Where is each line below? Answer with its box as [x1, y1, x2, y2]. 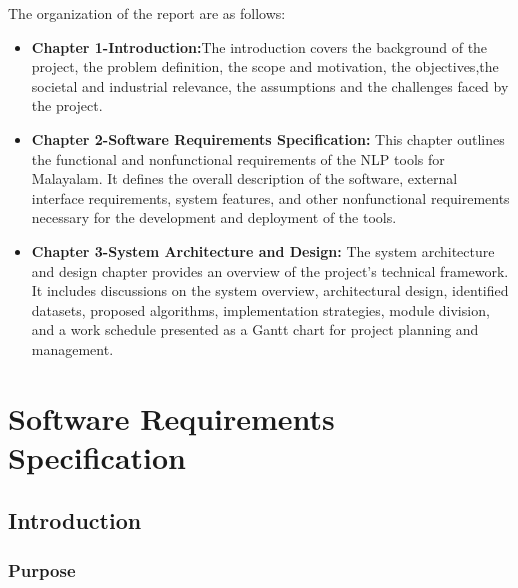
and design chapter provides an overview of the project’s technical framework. [31, 260, 509, 281]
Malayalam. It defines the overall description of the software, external [31, 168, 458, 189]
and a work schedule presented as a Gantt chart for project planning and [31, 319, 479, 340]
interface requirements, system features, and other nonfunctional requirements [31, 187, 510, 208]
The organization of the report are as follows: [8, 3, 286, 23]
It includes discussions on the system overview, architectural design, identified [31, 280, 509, 301]
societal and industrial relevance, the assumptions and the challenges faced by [31, 75, 509, 96]
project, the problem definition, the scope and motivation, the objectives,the [31, 56, 499, 77]
